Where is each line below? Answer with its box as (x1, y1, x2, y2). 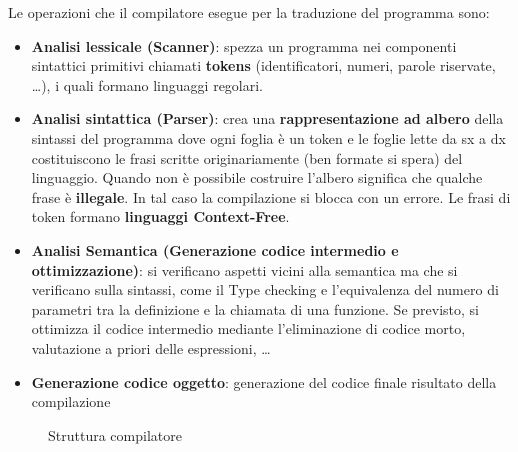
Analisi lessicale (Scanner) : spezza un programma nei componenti (31, 35, 457, 56)
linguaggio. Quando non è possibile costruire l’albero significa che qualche (31, 167, 483, 188)
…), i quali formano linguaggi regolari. (31, 74, 264, 95)
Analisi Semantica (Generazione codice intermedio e (31, 239, 399, 260)
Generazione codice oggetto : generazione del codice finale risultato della (31, 371, 497, 392)
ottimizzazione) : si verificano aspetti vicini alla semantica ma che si (31, 259, 458, 280)
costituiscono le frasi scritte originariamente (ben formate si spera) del (31, 147, 463, 168)
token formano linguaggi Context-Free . (31, 206, 290, 227)
